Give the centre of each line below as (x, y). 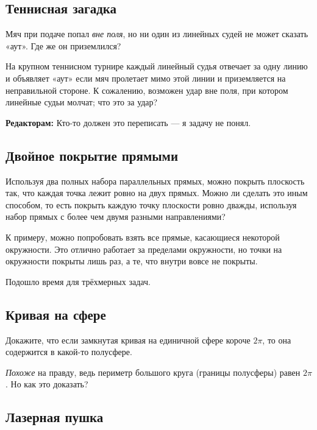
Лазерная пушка (55, 417)
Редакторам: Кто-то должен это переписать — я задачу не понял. (128, 122)
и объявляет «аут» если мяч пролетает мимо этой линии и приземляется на (146, 78)
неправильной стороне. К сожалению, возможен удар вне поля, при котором (147, 90)
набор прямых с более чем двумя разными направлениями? (116, 217)
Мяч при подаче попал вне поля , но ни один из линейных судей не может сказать (157, 34)
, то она (277, 340)
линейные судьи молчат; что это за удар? (82, 102)
